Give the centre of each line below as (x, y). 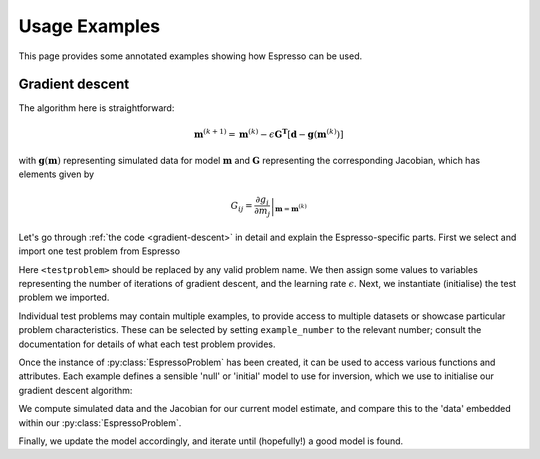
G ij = (242, 207)
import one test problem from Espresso (99, 251)
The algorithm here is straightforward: (96, 108)
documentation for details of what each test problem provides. (147, 344)
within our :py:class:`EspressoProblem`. (100, 422)
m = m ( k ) (291, 208)
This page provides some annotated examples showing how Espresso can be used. (190, 56)
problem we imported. (64, 297)
